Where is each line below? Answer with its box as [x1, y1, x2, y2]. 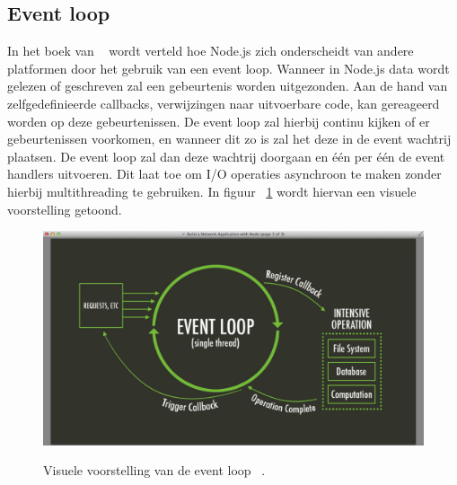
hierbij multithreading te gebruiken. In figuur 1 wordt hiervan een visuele [7, 181, 417, 200]
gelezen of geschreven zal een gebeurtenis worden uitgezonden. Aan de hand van [7, 76, 448, 95]
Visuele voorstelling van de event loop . [43, 461, 266, 480]
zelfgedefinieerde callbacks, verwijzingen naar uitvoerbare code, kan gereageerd [7, 93, 440, 112]
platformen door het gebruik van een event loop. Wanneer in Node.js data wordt [7, 58, 450, 77]
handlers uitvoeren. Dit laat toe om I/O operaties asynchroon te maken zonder [7, 164, 442, 183]
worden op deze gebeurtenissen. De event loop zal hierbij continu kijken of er [7, 111, 430, 130]
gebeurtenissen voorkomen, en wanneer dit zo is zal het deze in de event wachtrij [7, 129, 452, 148]
